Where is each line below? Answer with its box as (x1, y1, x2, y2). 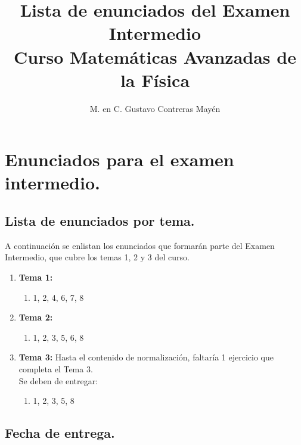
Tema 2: (18, 311, 53, 323)
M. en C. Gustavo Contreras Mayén (89, 102, 221, 114)
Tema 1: (18, 271, 53, 284)
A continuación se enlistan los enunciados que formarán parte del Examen (5, 239, 275, 251)
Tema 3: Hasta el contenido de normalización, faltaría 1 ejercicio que (18, 351, 274, 363)
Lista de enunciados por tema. (5, 211, 195, 230)
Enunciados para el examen (5, 147, 234, 172)
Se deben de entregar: (18, 374, 98, 387)
